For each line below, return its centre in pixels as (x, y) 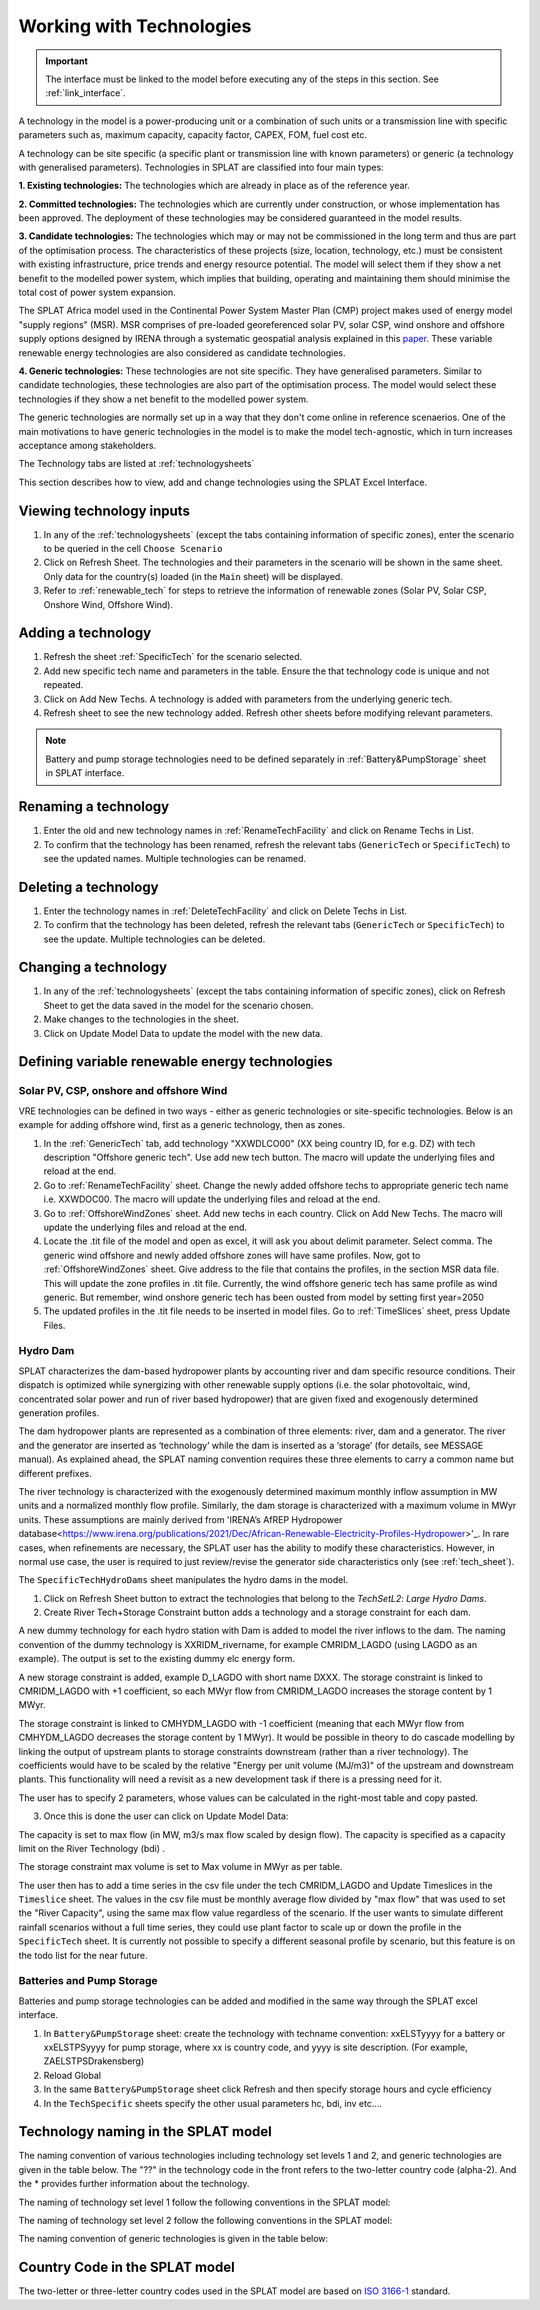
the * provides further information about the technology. (134, 2184)
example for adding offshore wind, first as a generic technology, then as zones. (181, 1125)
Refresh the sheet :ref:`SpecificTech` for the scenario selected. (173, 657)
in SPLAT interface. (85, 773)
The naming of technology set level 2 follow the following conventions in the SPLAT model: (205, 2220)
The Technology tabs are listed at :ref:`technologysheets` (136, 464)
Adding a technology (85, 633)
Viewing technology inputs (104, 510)
